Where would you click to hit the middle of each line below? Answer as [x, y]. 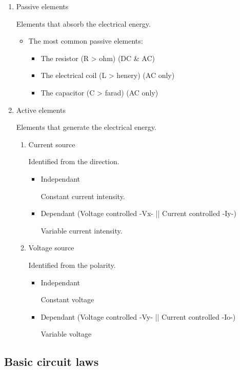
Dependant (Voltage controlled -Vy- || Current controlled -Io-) [138, 316]
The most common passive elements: [86, 41]
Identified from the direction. [74, 161]
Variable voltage [66, 334]
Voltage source [51, 248]
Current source [52, 144]
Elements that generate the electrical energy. [86, 127]
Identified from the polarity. [72, 265]
